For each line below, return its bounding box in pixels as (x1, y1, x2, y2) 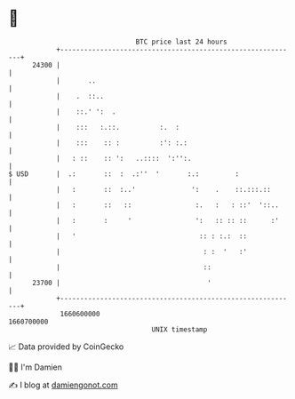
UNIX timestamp (151, 324, 208, 334)
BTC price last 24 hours (135, 37, 227, 46)
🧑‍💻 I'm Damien (8, 362, 63, 372)
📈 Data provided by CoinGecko (8, 341, 124, 352)
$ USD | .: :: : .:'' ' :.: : (8, 169, 240, 179)
